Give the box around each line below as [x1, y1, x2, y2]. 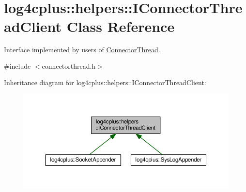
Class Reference [66, 16, 175, 36]
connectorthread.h [42, 60, 96, 71]
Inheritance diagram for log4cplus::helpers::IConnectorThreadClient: [4, 77, 206, 87]
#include [4, 60, 31, 71]
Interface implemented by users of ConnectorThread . [4, 44, 160, 55]
